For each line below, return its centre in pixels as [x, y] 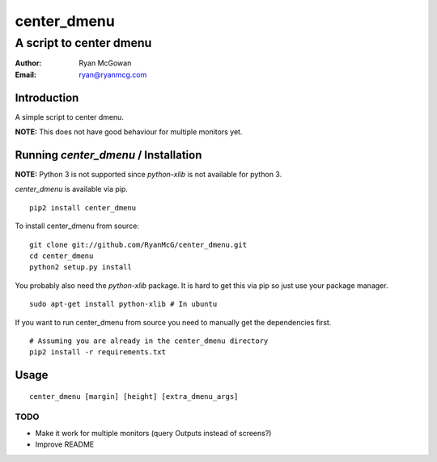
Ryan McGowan [105, 63]
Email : [25, 74]
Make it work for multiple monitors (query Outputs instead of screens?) [153, 433]
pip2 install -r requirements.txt [98, 352]
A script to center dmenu [83, 43]
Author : [28, 63]
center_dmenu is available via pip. [72, 189]
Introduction [47, 97]
